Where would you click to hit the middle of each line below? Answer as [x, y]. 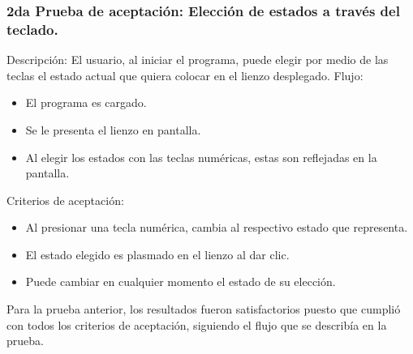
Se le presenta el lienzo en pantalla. [113, 129]
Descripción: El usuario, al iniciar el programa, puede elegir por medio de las [198, 60]
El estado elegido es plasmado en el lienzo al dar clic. [157, 254]
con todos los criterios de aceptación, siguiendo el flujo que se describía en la [197, 324]
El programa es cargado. [86, 102]
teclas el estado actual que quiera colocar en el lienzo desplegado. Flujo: [185, 75]
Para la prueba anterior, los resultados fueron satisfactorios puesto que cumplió [204, 309]
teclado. [32, 29]
